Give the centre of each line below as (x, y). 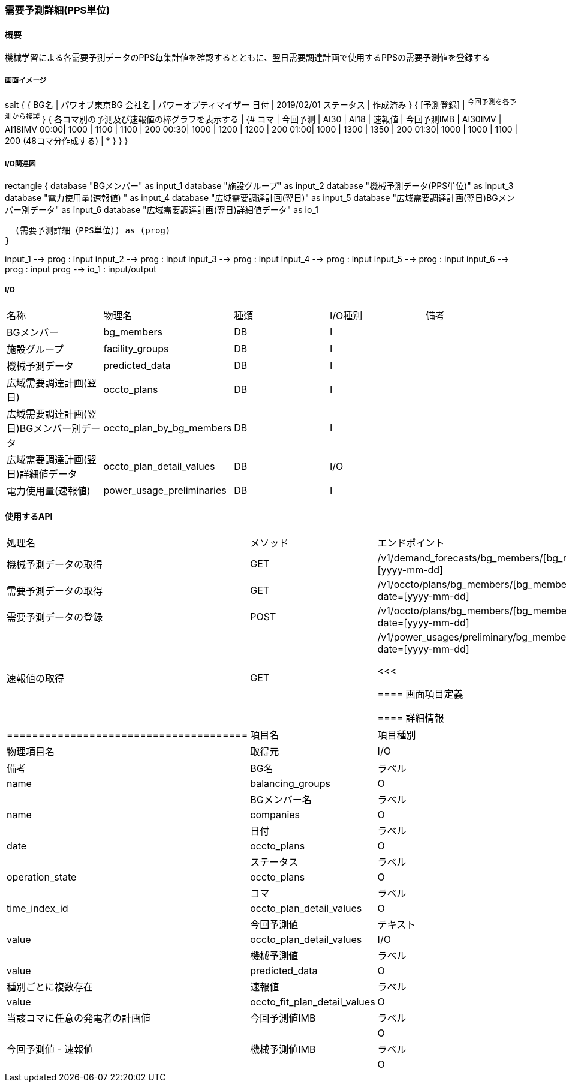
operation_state (42, 877)
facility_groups (136, 348)
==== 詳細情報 (411, 718)
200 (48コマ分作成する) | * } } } (67, 141)
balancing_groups (290, 784)
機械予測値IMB (283, 1050)
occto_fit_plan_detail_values (313, 1002)
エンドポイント (411, 543)
